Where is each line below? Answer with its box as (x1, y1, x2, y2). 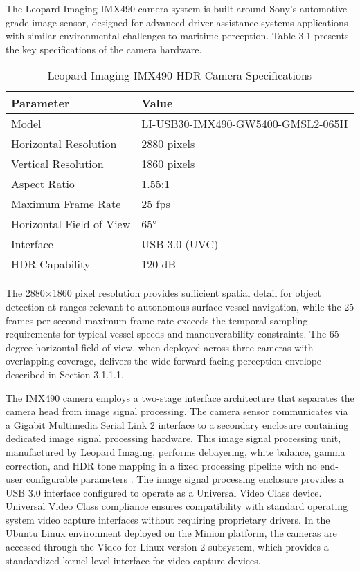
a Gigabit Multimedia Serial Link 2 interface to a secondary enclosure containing (6, 417, 349, 432)
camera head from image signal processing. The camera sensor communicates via (6, 404, 348, 418)
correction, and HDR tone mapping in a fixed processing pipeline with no (6, 458, 317, 472)
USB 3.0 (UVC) (141, 236, 219, 252)
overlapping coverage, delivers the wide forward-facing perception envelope (6, 353, 322, 368)
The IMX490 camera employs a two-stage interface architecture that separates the (6, 390, 354, 405)
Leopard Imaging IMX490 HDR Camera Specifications (47, 67, 312, 84)
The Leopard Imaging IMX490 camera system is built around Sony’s (6, 1, 297, 15)
